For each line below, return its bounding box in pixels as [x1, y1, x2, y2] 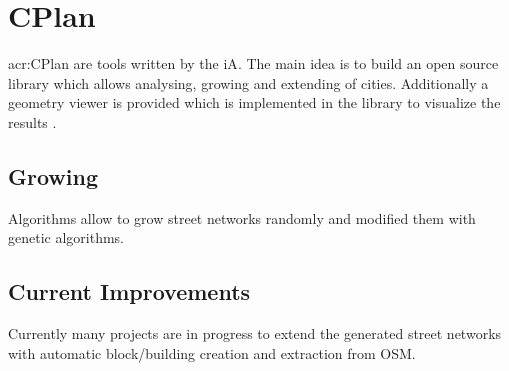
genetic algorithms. [8, 227, 125, 248]
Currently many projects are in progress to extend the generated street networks [8, 323, 502, 344]
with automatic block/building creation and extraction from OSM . [8, 342, 416, 363]
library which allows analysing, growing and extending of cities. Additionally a [8, 72, 489, 93]
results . [8, 111, 57, 132]
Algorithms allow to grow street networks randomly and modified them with [8, 207, 476, 228]
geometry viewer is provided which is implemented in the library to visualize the [8, 92, 501, 113]
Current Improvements [8, 276, 251, 307]
